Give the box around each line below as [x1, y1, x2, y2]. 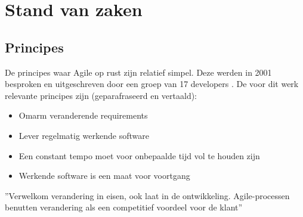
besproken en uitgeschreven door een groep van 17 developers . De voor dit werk [5, 77, 299, 90]
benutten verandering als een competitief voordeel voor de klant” [5, 201, 243, 213]
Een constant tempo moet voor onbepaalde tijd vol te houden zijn [18, 149, 260, 162]
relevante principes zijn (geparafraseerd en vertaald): [5, 89, 197, 101]
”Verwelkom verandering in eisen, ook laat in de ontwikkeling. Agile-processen [5, 189, 290, 201]
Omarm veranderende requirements [18, 109, 148, 122]
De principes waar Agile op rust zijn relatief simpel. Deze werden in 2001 [5, 66, 272, 78]
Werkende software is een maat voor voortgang [18, 169, 190, 182]
